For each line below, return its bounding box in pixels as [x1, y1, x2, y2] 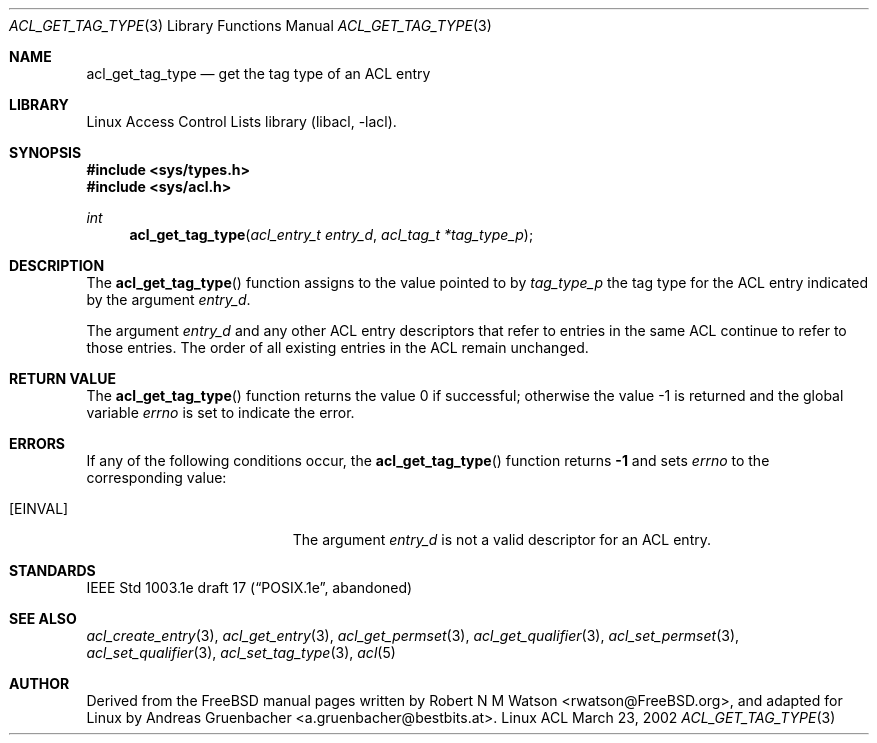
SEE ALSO [9, 610, 77, 627]
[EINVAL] [9, 500, 69, 517]
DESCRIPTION [9, 257, 105, 274]
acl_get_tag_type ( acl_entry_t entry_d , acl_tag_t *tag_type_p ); [129, 226, 534, 243]
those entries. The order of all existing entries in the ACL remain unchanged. [86, 339, 589, 356]
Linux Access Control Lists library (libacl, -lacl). [86, 113, 397, 130]
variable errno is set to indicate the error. [86, 404, 355, 421]
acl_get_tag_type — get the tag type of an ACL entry [86, 65, 431, 82]
